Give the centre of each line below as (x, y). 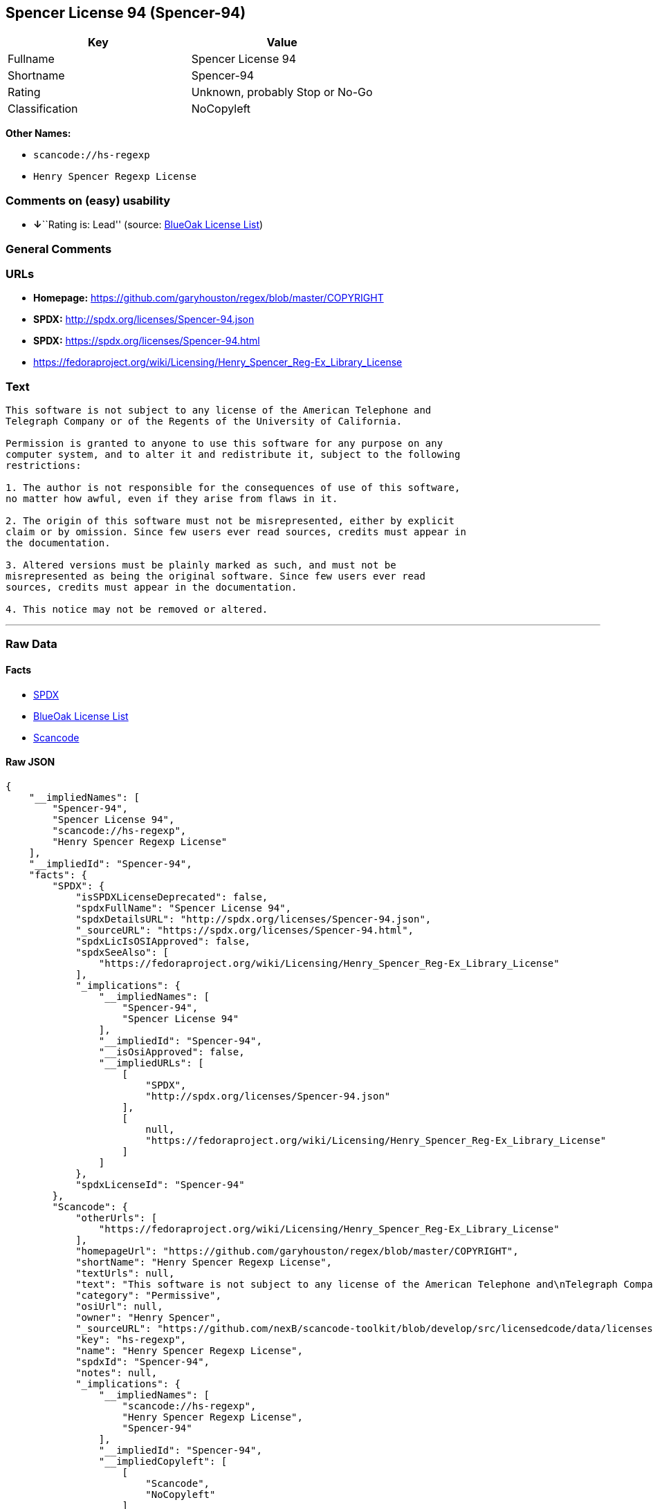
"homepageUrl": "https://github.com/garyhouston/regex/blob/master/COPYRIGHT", (297, 1251)
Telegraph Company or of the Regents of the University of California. (204, 422)
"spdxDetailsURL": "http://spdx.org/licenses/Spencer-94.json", (254, 919)
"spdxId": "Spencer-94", (143, 1361)
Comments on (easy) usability (88, 200)
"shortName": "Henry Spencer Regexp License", (204, 1262)
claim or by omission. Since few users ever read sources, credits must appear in (236, 532)
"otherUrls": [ (117, 1218)
